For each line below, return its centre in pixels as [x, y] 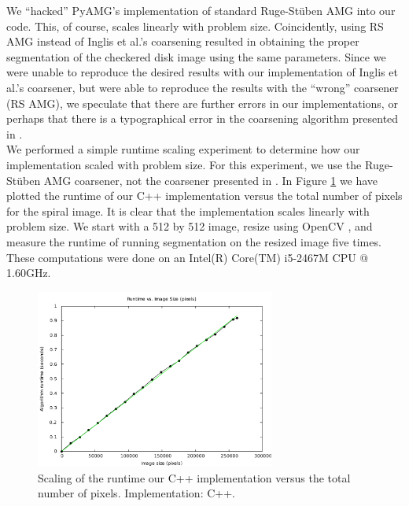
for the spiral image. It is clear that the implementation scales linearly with [188, 211]
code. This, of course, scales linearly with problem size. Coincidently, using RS [195, 26]
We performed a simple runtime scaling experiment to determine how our [183, 149]
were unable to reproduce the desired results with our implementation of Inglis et [202, 72]
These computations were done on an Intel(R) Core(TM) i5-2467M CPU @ [188, 257]
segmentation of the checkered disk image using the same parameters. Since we [196, 56]
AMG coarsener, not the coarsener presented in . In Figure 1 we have [211, 180]
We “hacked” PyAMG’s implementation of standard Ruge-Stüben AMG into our [201, 10]
